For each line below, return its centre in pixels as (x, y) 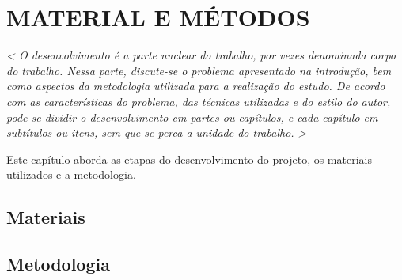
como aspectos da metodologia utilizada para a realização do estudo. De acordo (196, 86)
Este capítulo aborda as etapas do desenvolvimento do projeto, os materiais (189, 159)
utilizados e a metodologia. (71, 174)
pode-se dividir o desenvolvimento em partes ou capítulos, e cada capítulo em (192, 117)
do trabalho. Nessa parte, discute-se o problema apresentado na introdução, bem (199, 70)
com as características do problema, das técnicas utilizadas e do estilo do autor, (199, 101)
